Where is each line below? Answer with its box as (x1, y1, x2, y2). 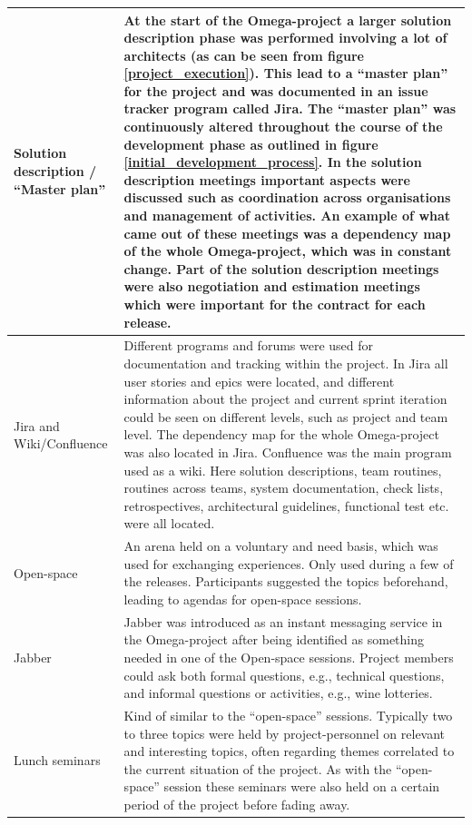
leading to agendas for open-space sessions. (123, 590, 362, 608)
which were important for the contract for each (123, 295, 426, 313)
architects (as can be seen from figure (123, 45, 364, 64)
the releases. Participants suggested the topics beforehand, (123, 572, 448, 591)
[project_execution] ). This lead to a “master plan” (123, 64, 448, 83)
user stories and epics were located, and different (123, 371, 395, 390)
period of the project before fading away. (123, 795, 350, 814)
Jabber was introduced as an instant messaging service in (123, 612, 443, 631)
